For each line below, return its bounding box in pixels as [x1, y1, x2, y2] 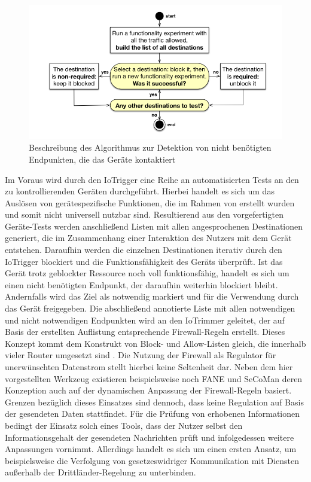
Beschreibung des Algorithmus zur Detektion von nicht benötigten [29, 141, 272, 154]
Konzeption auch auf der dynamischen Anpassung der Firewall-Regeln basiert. [5, 384, 292, 396]
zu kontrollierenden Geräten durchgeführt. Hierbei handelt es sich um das [5, 185, 275, 197]
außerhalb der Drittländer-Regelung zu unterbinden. [5, 466, 196, 478]
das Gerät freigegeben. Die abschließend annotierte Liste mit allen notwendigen [5, 302, 295, 315]
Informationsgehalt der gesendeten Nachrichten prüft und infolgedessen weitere [5, 431, 294, 443]
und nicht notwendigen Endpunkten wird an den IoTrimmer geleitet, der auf [5, 313, 285, 326]
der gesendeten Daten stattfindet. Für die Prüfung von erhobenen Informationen [5, 407, 300, 420]
